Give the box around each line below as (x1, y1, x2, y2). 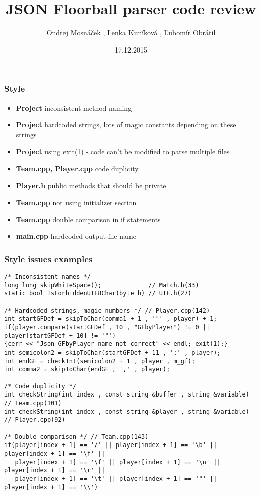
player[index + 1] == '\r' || (4, 467, 105, 474)
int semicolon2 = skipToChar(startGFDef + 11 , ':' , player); (4, 349, 221, 357)
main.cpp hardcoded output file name (16, 231, 136, 241)
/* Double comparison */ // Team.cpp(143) (4, 433, 149, 440)
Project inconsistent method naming (16, 102, 132, 113)
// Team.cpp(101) (4, 400, 62, 407)
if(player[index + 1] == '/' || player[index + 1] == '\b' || (4, 441, 217, 449)
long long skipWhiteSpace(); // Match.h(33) (4, 281, 199, 289)
